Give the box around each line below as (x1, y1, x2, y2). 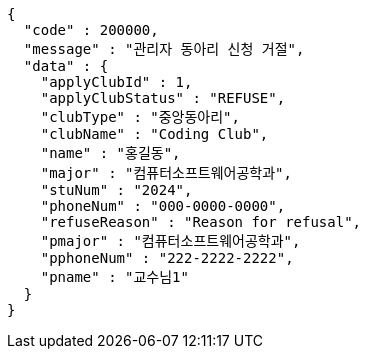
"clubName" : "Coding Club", (40, 126, 269, 142)
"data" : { (23, 58, 109, 74)
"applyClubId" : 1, (40, 74, 193, 90)
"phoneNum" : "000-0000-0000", (40, 198, 286, 214)
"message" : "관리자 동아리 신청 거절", (23, 41, 305, 57)
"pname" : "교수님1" (40, 269, 189, 285)
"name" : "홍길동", (40, 145, 181, 161)
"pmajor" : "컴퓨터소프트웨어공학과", (40, 233, 301, 249)
